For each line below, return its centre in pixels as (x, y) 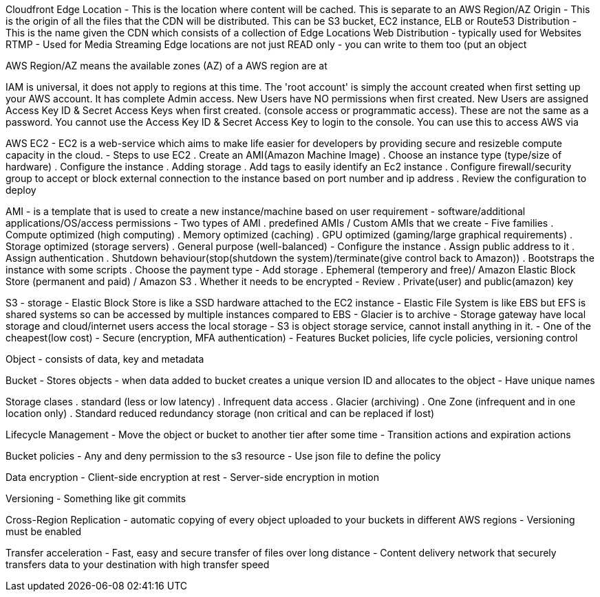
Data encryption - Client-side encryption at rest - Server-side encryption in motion (192, 477)
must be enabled (44, 531)
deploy (21, 190)
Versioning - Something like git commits (96, 498)
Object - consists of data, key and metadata (105, 359)
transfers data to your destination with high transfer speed (138, 564)
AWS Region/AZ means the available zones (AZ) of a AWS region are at (167, 66)
